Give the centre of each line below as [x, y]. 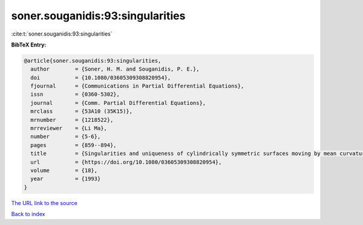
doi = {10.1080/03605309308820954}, [101, 78]
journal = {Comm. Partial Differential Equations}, [118, 103]
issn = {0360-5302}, [75, 94]
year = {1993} [66, 179]
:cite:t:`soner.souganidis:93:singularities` [62, 34]
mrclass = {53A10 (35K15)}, [82, 111]
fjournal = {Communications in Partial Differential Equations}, [137, 86]
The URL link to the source [44, 203]
